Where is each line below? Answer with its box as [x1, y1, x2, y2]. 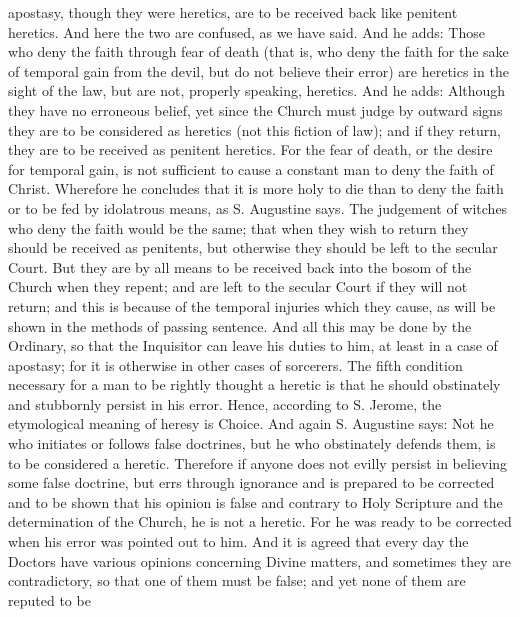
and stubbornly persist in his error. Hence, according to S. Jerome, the [8, 393, 442, 414]
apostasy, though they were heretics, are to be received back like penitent [8, 2, 458, 22]
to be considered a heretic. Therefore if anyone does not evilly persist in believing [8, 452, 508, 473]
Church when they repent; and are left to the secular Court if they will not [8, 276, 468, 297]
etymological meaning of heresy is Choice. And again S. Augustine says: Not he [8, 413, 494, 434]
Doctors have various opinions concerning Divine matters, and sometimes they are [8, 550, 512, 571]
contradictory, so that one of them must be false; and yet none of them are [8, 570, 466, 591]
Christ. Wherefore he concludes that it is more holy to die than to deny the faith [8, 178, 504, 199]
